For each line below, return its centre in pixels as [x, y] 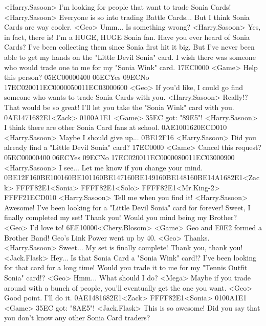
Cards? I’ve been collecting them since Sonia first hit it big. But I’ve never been [129, 47]
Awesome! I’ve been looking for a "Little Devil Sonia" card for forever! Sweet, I [127, 207]
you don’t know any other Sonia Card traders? [77, 318]
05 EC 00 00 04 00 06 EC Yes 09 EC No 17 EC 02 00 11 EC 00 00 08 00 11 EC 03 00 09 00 [119, 157]
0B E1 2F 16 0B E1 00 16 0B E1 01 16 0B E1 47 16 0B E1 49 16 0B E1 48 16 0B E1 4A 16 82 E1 [124, 177]
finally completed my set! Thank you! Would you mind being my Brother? [120, 217]
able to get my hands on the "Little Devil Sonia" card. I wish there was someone [130, 57]
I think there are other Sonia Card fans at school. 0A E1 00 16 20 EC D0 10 [116, 127]
